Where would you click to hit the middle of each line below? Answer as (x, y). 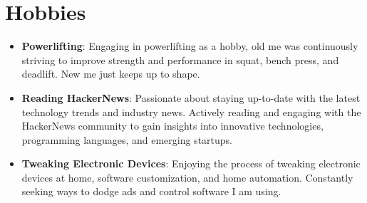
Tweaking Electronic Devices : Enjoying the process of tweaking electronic (191, 163)
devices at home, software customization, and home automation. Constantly (187, 177)
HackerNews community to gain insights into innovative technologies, (172, 126)
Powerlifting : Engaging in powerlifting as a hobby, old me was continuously (190, 46)
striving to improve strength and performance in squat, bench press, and (180, 59)
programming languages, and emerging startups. (127, 139)
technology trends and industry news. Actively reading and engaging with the (191, 111)
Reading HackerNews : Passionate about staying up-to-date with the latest (191, 97)
